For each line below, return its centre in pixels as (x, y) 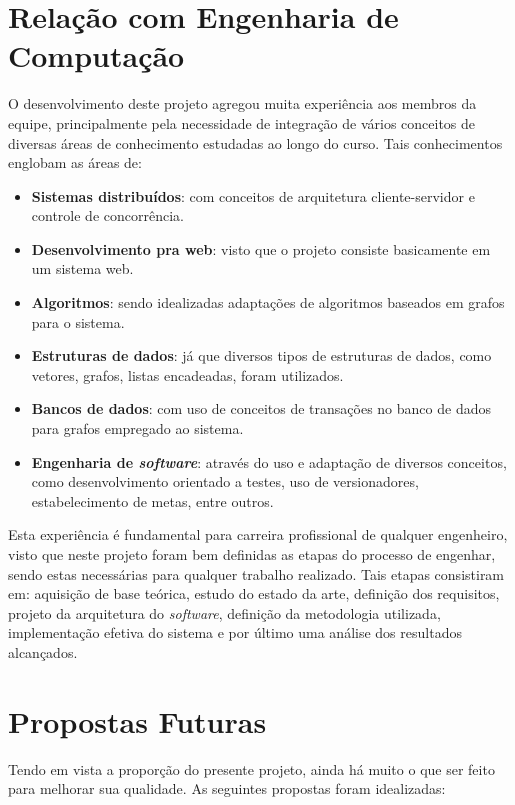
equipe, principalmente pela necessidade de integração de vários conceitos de (242, 122)
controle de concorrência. (107, 215)
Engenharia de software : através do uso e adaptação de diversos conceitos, (269, 461)
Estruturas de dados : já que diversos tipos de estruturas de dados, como (261, 355)
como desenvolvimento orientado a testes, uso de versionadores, (225, 481)
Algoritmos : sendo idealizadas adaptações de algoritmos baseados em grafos (268, 302)
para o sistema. (78, 321)
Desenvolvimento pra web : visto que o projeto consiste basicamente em (261, 248)
